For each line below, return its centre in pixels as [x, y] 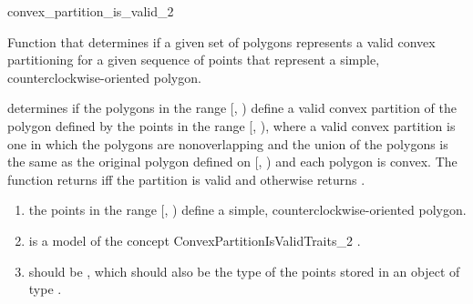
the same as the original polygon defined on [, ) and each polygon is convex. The [232, 162]
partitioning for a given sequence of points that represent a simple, [194, 60]
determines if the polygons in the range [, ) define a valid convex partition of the [232, 108]
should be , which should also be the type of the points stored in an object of [244, 271]
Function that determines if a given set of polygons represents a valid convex [221, 41]
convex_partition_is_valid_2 [91, 11]
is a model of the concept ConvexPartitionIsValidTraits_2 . [195, 240]
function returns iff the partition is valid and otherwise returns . [186, 179]
